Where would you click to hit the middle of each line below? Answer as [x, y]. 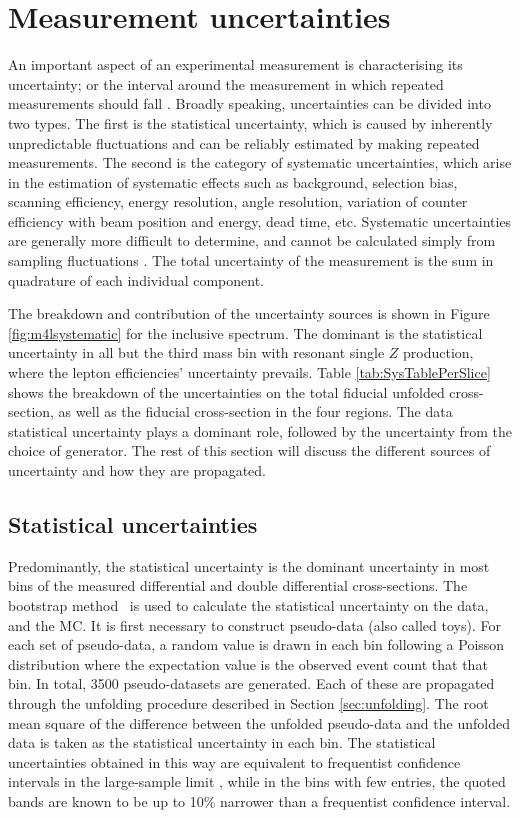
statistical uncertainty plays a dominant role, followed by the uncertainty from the [260, 430]
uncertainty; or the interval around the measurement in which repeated [226, 83]
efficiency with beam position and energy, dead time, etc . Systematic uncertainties [260, 220]
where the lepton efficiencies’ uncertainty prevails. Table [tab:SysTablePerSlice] [249, 372]
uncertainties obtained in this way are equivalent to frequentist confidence [234, 761]
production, [438, 352]
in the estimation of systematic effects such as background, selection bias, [233, 181]
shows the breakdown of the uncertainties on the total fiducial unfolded [226, 391]
